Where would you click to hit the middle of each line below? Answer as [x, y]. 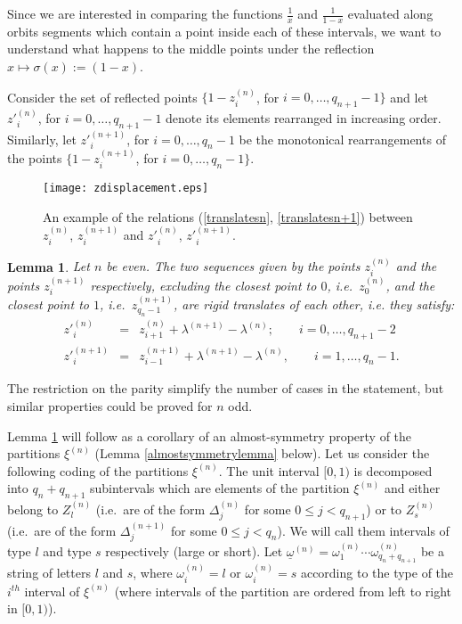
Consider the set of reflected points [102, 97]
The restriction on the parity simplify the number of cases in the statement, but [226, 388]
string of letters [49, 573]
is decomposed [393, 470]
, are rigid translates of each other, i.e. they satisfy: [314, 304]
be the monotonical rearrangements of [342, 139]
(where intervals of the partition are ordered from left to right [283, 591]
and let [409, 97]
